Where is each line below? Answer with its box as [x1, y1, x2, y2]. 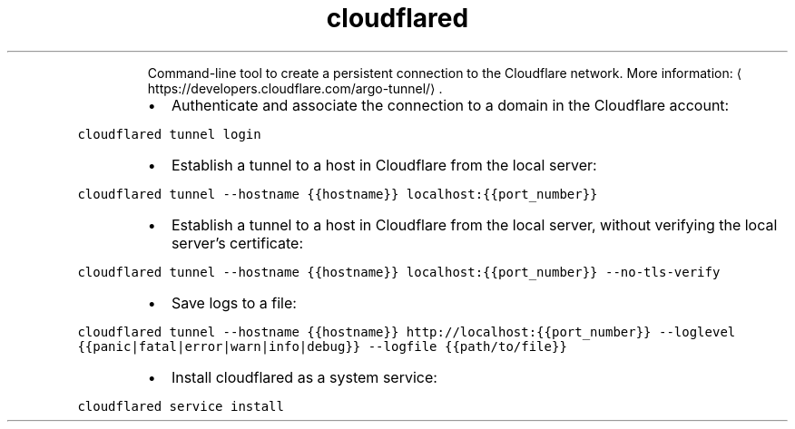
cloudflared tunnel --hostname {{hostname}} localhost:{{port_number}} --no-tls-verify [77, 264, 721, 279]
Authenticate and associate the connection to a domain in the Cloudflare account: [171, 95, 730, 114]
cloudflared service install [77, 398, 284, 414]
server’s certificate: [171, 233, 304, 252]
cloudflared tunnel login [77, 126, 261, 141]
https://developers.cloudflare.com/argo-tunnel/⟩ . [147, 80, 443, 96]
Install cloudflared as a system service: [171, 367, 437, 386]
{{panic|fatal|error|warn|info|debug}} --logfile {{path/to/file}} [77, 338, 567, 354]
